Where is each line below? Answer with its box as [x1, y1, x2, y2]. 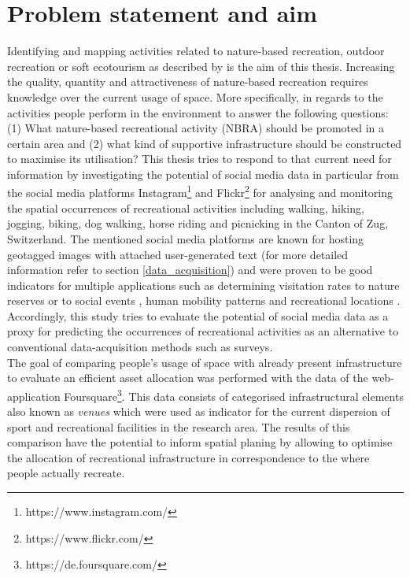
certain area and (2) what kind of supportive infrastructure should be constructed [7, 135, 402, 151]
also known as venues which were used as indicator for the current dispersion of [7, 403, 390, 420]
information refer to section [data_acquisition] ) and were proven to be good [7, 261, 373, 278]
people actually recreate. [7, 465, 125, 481]
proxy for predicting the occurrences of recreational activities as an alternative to [7, 323, 399, 339]
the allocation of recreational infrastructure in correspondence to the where [7, 449, 370, 465]
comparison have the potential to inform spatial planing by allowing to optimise [7, 434, 393, 450]
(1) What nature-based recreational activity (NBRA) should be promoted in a [7, 120, 385, 136]
